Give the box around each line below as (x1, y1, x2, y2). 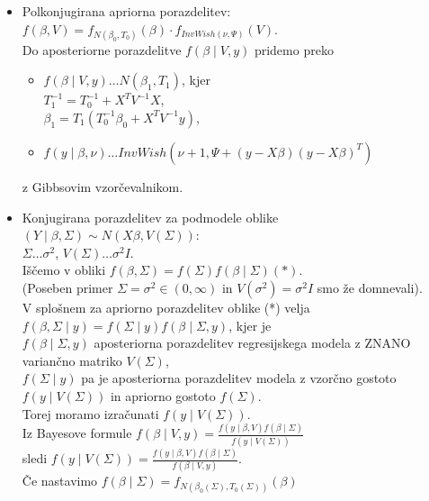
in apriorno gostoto (110, 386, 216, 405)
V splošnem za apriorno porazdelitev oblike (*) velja (22, 297, 310, 316)
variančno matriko (22, 351, 122, 369)
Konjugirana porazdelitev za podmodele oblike (22, 207, 279, 226)
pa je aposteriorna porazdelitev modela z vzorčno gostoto (81, 369, 397, 387)
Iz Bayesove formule (22, 424, 132, 442)
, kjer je (228, 315, 272, 334)
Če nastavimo (22, 471, 98, 490)
